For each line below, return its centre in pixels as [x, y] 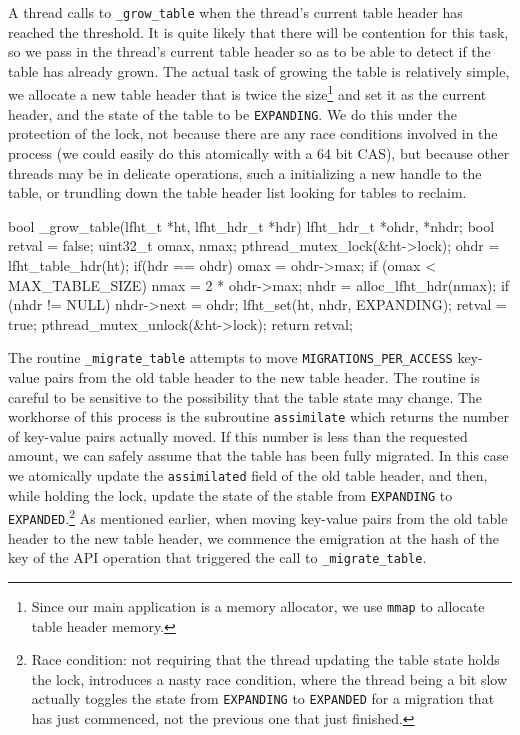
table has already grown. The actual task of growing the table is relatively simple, [259, 70]
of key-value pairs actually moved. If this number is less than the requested [238, 435]
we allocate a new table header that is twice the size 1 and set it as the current [247, 93]
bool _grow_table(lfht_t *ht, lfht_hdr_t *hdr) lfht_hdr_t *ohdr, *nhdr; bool [251, 225]
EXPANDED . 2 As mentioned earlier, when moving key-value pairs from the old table [258, 516]
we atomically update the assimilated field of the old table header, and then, [248, 474]
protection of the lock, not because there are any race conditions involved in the [253, 133]
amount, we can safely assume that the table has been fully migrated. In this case [258, 455]
